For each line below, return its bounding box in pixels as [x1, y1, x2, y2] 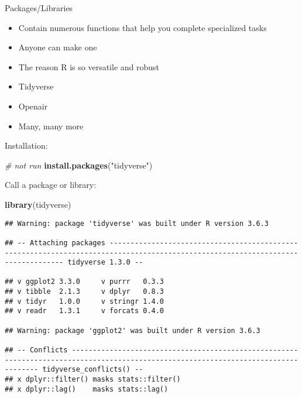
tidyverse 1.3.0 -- [67, 258, 143, 267]
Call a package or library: [5, 179, 97, 191]
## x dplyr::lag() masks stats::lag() [5, 385, 169, 393]
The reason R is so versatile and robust [18, 60, 160, 73]
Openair [18, 99, 48, 112]
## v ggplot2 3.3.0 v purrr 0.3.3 [5, 277, 164, 286]
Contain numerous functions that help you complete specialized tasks [18, 21, 267, 33]
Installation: [5, 139, 48, 152]
